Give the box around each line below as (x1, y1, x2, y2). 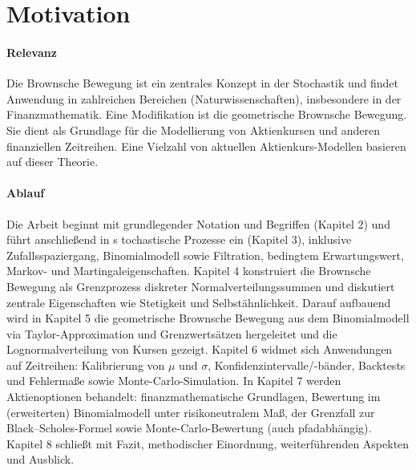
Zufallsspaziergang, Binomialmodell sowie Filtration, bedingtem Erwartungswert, (6, 246, 404, 263)
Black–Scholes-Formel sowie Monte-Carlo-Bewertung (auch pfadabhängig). (6, 419, 372, 436)
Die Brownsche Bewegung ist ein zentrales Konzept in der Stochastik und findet (6, 75, 399, 91)
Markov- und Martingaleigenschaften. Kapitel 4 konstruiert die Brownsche (6, 262, 371, 279)
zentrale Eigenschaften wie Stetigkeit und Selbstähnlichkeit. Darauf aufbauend (6, 294, 391, 310)
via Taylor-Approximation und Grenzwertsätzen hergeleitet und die (6, 325, 337, 342)
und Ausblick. (6, 451, 75, 468)
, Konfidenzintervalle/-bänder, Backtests (208, 356, 406, 373)
